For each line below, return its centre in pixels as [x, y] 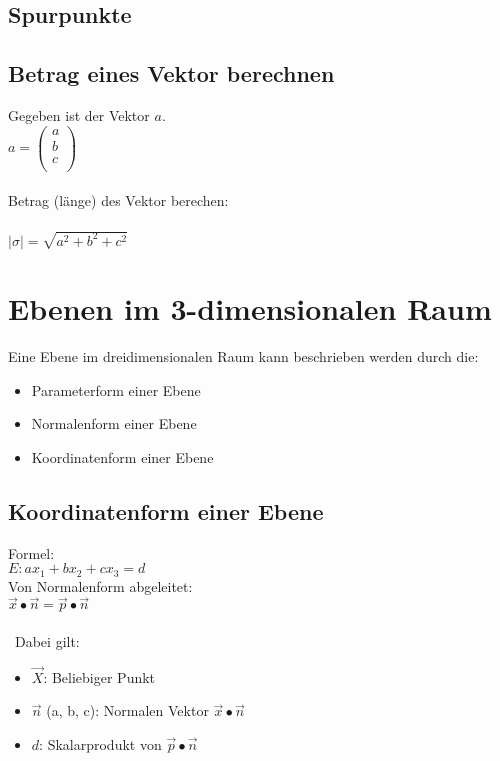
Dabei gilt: [47, 640]
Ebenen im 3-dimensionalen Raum [250, 308]
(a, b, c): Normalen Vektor [127, 710]
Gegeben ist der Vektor [79, 114]
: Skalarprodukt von [100, 743]
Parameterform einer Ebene [116, 389]
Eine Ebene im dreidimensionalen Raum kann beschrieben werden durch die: [243, 355]
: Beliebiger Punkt [99, 676]
